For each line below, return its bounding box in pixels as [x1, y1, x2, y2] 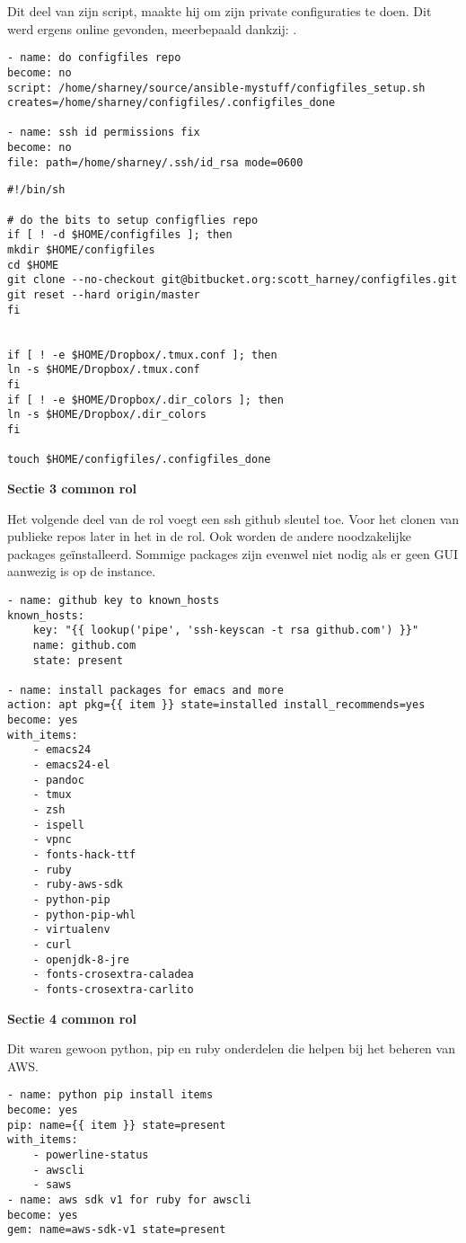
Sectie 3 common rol [7, 478, 136, 497]
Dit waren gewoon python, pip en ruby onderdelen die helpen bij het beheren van [7, 1039, 455, 1058]
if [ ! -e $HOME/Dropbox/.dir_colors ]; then [7, 393, 284, 406]
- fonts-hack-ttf [32, 848, 136, 862]
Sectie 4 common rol [7, 1008, 136, 1027]
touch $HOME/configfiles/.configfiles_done [7, 453, 271, 466]
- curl [32, 937, 72, 951]
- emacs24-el [32, 759, 110, 772]
